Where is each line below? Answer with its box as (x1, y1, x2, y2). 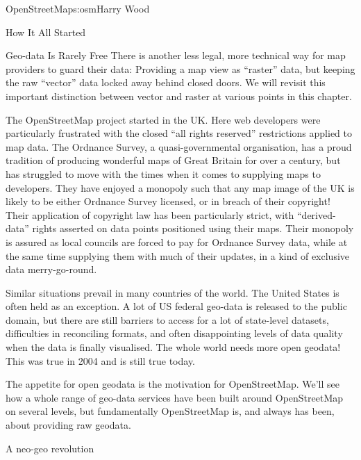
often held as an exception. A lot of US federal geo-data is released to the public (6, 299, 347, 313)
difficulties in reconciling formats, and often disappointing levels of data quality (6, 326, 343, 340)
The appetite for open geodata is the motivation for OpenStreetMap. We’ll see (6, 377, 339, 391)
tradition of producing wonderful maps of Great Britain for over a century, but (6, 153, 341, 167)
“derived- (296, 207, 336, 222)
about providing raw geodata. (6, 418, 131, 432)
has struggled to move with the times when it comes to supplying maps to (6, 166, 321, 181)
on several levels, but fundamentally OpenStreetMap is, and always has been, (6, 404, 335, 418)
